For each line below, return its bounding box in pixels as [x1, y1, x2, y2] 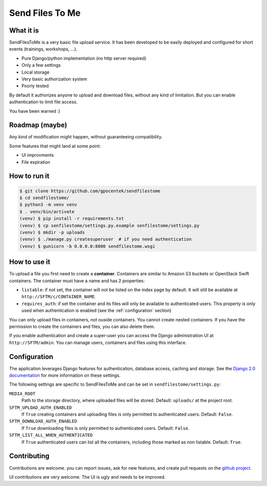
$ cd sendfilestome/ [19, 195, 69, 201]
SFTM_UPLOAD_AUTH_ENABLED [9, 404, 72, 410]
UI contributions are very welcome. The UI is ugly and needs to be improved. [9, 474, 166, 480]
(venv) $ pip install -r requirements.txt [19, 216, 124, 221]
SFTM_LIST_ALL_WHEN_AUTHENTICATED [9, 433, 93, 438]
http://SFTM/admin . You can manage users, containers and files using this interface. [9, 339, 187, 346]
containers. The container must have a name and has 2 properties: [9, 277, 145, 284]
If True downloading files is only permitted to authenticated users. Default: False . [21, 425, 190, 431]
